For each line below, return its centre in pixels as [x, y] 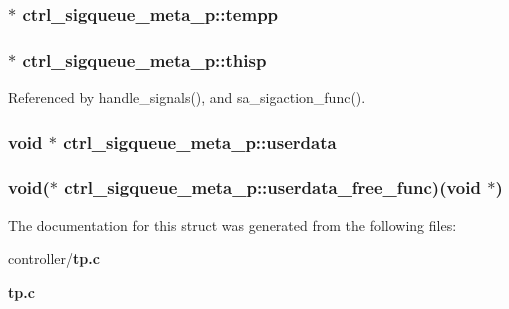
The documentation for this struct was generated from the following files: [232, 224]
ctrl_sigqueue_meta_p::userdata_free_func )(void [272, 187]
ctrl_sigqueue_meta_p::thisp [144, 59]
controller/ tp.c [54, 258]
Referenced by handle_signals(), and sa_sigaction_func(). [187, 97]
